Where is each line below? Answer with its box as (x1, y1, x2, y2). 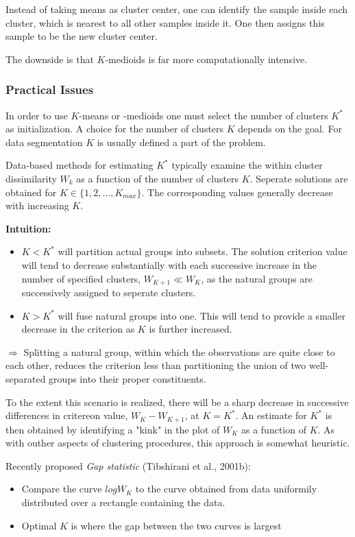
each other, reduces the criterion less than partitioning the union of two (5, 358, 306, 372)
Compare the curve (21, 481, 102, 496)
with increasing (5, 198, 69, 213)
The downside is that (5, 51, 94, 66)
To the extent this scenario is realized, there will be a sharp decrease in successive (5, 394, 349, 409)
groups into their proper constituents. (49, 371, 206, 385)
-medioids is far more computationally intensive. (105, 51, 308, 66)
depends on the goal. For (238, 121, 342, 136)
